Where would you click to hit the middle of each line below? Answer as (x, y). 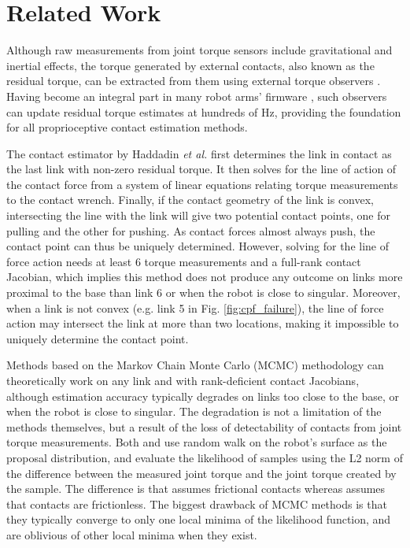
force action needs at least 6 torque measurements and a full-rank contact (184, 261)
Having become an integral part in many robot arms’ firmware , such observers (197, 96)
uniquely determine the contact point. (98, 338)
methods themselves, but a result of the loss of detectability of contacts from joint (204, 426)
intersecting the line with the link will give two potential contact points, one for (198, 215)
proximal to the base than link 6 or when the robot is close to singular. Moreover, (203, 293)
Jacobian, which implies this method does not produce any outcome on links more (205, 277)
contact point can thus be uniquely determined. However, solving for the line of (198, 246)
